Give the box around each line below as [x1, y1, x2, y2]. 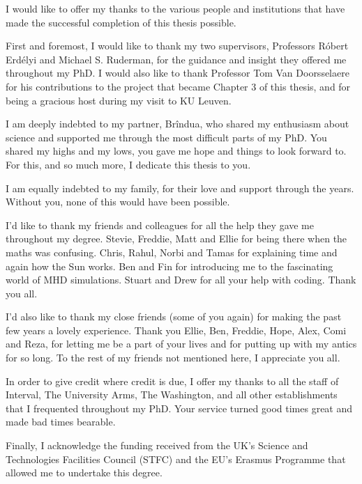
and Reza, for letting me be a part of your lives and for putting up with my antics [6, 336, 357, 351]
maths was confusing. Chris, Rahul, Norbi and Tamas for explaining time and [6, 244, 338, 259]
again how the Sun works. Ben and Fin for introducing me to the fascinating [6, 258, 333, 273]
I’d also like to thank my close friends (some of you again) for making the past [6, 309, 342, 324]
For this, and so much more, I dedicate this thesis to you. [6, 157, 251, 171]
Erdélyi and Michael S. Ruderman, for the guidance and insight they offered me [6, 52, 347, 66]
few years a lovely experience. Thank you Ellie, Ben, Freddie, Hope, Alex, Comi [6, 322, 347, 337]
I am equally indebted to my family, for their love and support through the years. [6, 180, 354, 195]
